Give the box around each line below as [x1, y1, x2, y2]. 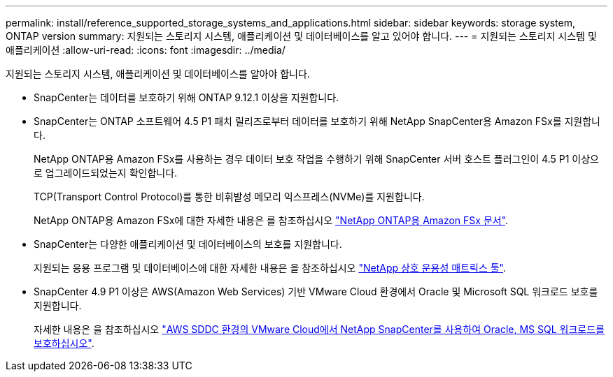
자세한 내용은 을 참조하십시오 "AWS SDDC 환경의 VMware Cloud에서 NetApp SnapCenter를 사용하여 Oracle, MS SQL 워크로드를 [34, 323, 605, 335]
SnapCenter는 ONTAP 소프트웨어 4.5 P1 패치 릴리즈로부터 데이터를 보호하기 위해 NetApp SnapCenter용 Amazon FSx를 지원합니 [34, 115, 600, 127]
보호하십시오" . [34, 337, 94, 349]
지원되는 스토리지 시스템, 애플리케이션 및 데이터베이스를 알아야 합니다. [6, 68, 310, 80]
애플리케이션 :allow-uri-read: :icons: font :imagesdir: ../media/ [6, 44, 286, 56]
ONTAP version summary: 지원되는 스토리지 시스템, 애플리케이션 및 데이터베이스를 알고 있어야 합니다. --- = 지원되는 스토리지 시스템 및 [6, 30, 597, 42]
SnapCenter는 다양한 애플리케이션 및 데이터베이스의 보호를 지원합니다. [34, 238, 342, 250]
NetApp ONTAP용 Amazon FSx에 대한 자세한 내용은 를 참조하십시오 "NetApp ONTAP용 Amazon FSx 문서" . [34, 214, 509, 226]
